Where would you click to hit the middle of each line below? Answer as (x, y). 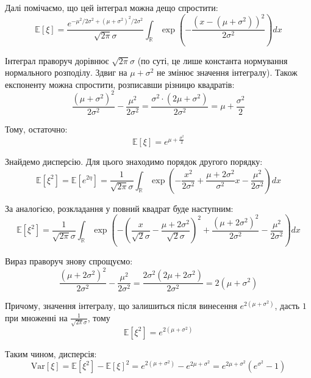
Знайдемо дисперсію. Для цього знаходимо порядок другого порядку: (134, 161)
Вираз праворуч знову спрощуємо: (69, 261)
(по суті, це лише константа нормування (213, 60)
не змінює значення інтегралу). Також (227, 72)
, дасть (287, 306)
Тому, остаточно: (36, 129)
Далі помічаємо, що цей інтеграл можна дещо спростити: (112, 7)
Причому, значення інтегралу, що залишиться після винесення (121, 306)
